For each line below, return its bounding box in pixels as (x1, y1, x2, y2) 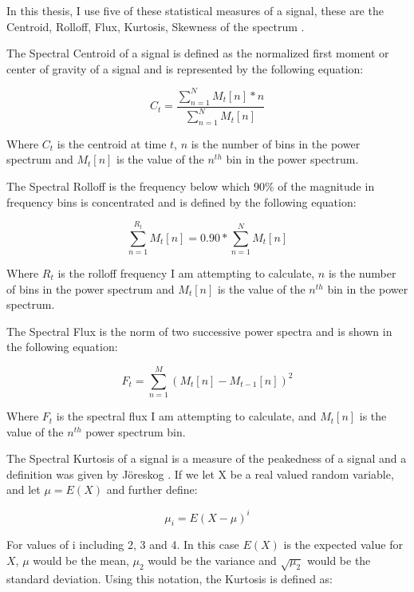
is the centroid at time (57, 135, 167, 152)
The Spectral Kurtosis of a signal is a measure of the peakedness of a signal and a (6, 450, 407, 467)
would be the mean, (33, 551, 129, 568)
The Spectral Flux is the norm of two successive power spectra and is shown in (6, 322, 392, 339)
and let (6, 481, 41, 498)
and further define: (106, 481, 198, 498)
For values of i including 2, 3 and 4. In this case (6, 536, 239, 553)
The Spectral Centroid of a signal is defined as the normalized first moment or (6, 45, 389, 61)
